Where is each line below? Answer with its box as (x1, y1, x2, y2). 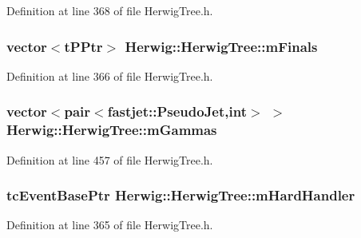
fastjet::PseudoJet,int (107, 101, 247, 121)
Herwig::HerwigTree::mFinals (125, 36, 318, 56)
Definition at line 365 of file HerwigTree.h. (6, 216, 213, 233)
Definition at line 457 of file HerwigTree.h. (6, 151, 213, 168)
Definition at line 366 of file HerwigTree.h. (6, 67, 213, 84)
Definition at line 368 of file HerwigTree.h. (6, 2, 213, 18)
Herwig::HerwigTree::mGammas (6, 120, 217, 140)
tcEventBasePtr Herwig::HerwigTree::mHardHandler (6, 185, 355, 205)
